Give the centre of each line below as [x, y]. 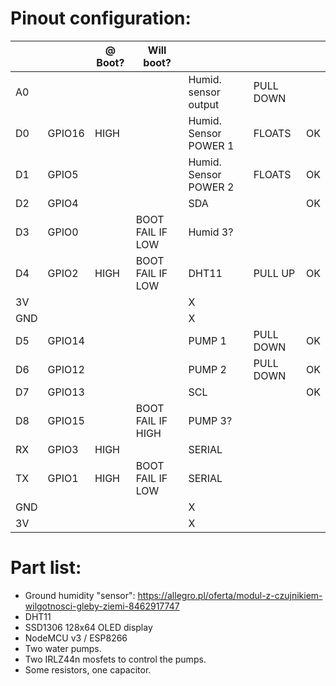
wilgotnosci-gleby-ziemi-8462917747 [102, 606]
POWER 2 [211, 187]
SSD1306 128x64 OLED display [88, 627]
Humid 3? [211, 232]
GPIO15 [66, 420]
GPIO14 [66, 340]
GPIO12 [66, 369]
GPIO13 [66, 392]
